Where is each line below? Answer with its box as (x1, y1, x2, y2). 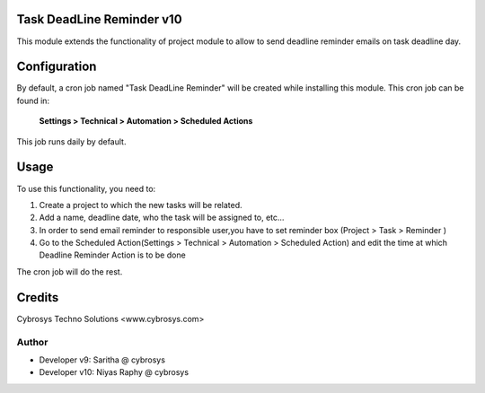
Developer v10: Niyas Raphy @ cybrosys (39, 367, 189, 378)
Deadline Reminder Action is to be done (39, 249, 186, 260)
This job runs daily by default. (16, 135, 127, 147)
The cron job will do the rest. (16, 266, 123, 277)
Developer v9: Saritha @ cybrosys (39, 354, 166, 365)
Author (16, 336, 48, 348)
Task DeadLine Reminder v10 (16, 12, 183, 27)
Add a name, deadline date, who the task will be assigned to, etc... (39, 212, 285, 223)
